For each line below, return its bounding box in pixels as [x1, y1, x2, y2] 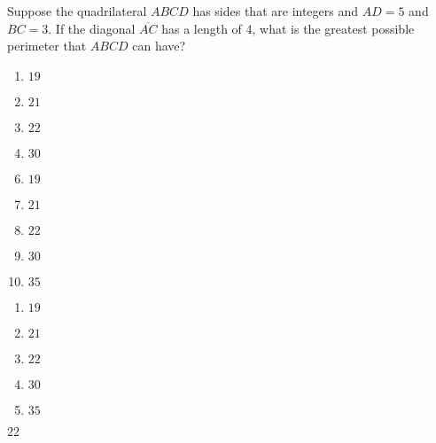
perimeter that [7, 36, 87, 55]
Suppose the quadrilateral [7, 2, 147, 19]
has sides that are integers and [192, 2, 359, 19]
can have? [132, 36, 186, 55]
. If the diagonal [48, 19, 136, 37]
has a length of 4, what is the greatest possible [161, 19, 415, 37]
